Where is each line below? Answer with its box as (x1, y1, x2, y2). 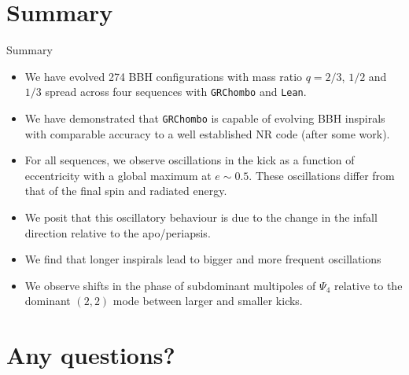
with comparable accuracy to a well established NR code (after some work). (24, 125, 390, 142)
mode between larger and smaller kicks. (112, 292, 303, 309)
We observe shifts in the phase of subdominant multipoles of (24, 277, 316, 293)
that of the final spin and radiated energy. (24, 182, 227, 199)
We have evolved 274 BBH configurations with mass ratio (24, 68, 303, 84)
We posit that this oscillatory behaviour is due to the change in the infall (24, 209, 378, 225)
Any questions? (6, 339, 175, 371)
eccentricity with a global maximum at (24, 167, 212, 183)
